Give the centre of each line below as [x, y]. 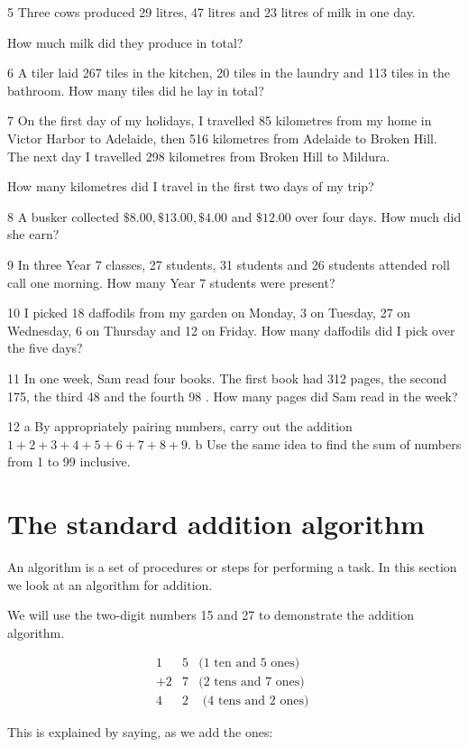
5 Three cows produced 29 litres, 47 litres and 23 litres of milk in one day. [211, 12]
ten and [235, 664]
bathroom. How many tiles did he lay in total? [136, 90]
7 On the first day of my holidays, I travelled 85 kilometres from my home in [220, 120]
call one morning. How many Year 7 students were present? [171, 282]
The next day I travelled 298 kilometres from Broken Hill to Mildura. [199, 156]
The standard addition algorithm [216, 524]
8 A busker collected [64, 216]
